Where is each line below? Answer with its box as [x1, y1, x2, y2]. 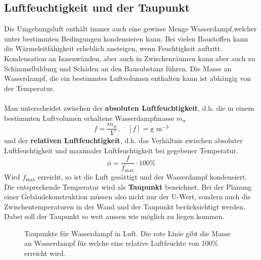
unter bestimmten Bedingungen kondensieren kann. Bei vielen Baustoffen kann [4, 33, 248, 44]
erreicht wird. [24, 248, 66, 258]
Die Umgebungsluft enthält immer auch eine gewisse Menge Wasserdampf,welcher [4, 23, 257, 34]
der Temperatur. [4, 82, 55, 93]
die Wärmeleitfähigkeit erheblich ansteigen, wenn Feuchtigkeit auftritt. [4, 43, 223, 54]
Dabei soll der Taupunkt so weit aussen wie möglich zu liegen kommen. [4, 211, 225, 222]
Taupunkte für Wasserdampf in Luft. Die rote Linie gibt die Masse [24, 228, 231, 238]
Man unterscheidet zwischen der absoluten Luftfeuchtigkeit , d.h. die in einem [4, 102, 254, 113]
